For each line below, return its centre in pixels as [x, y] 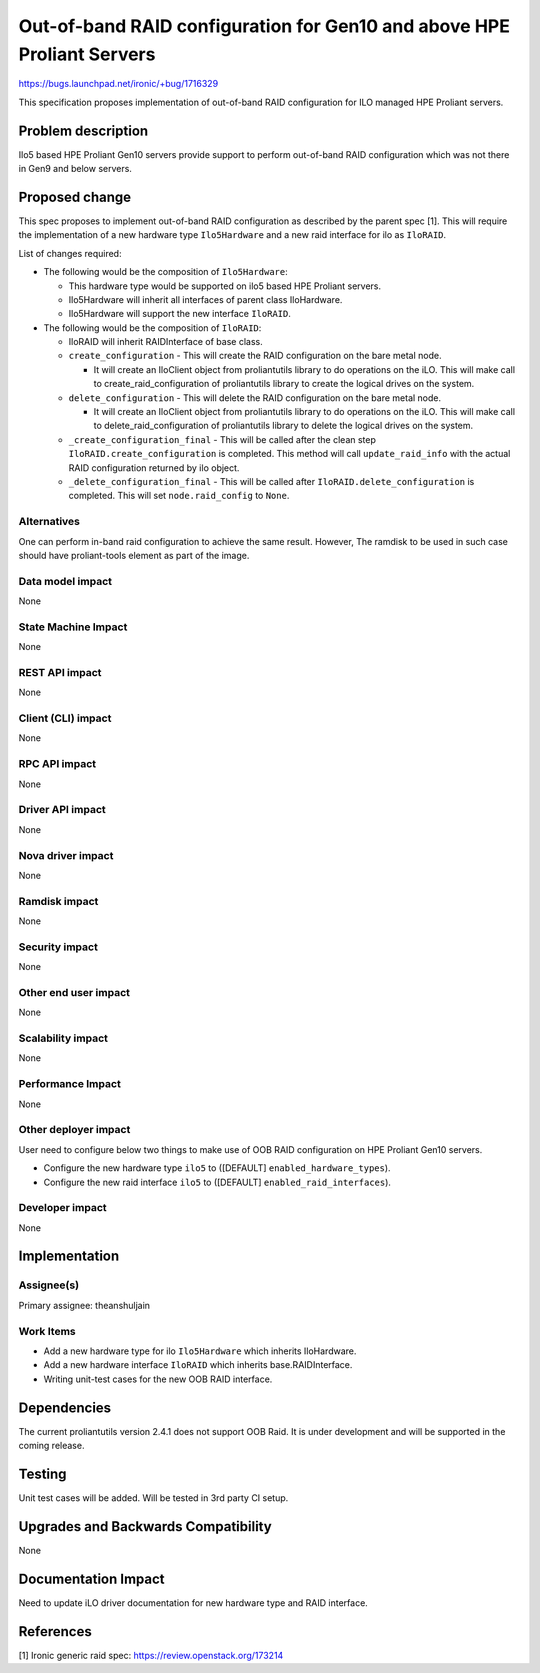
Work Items [47, 1331]
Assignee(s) [49, 1285]
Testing [42, 1473]
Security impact [58, 947]
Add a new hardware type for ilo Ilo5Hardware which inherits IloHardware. [200, 1351]
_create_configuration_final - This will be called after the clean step [222, 439]
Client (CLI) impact [65, 718]
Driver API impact [62, 810]
